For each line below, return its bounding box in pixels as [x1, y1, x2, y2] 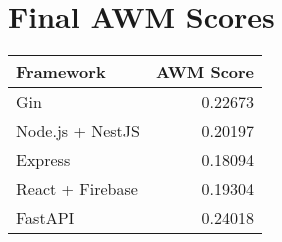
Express [16, 148, 71, 172]
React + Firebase [16, 177, 138, 201]
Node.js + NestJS [16, 119, 140, 143]
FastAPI [16, 206, 75, 230]
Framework [16, 60, 106, 84]
